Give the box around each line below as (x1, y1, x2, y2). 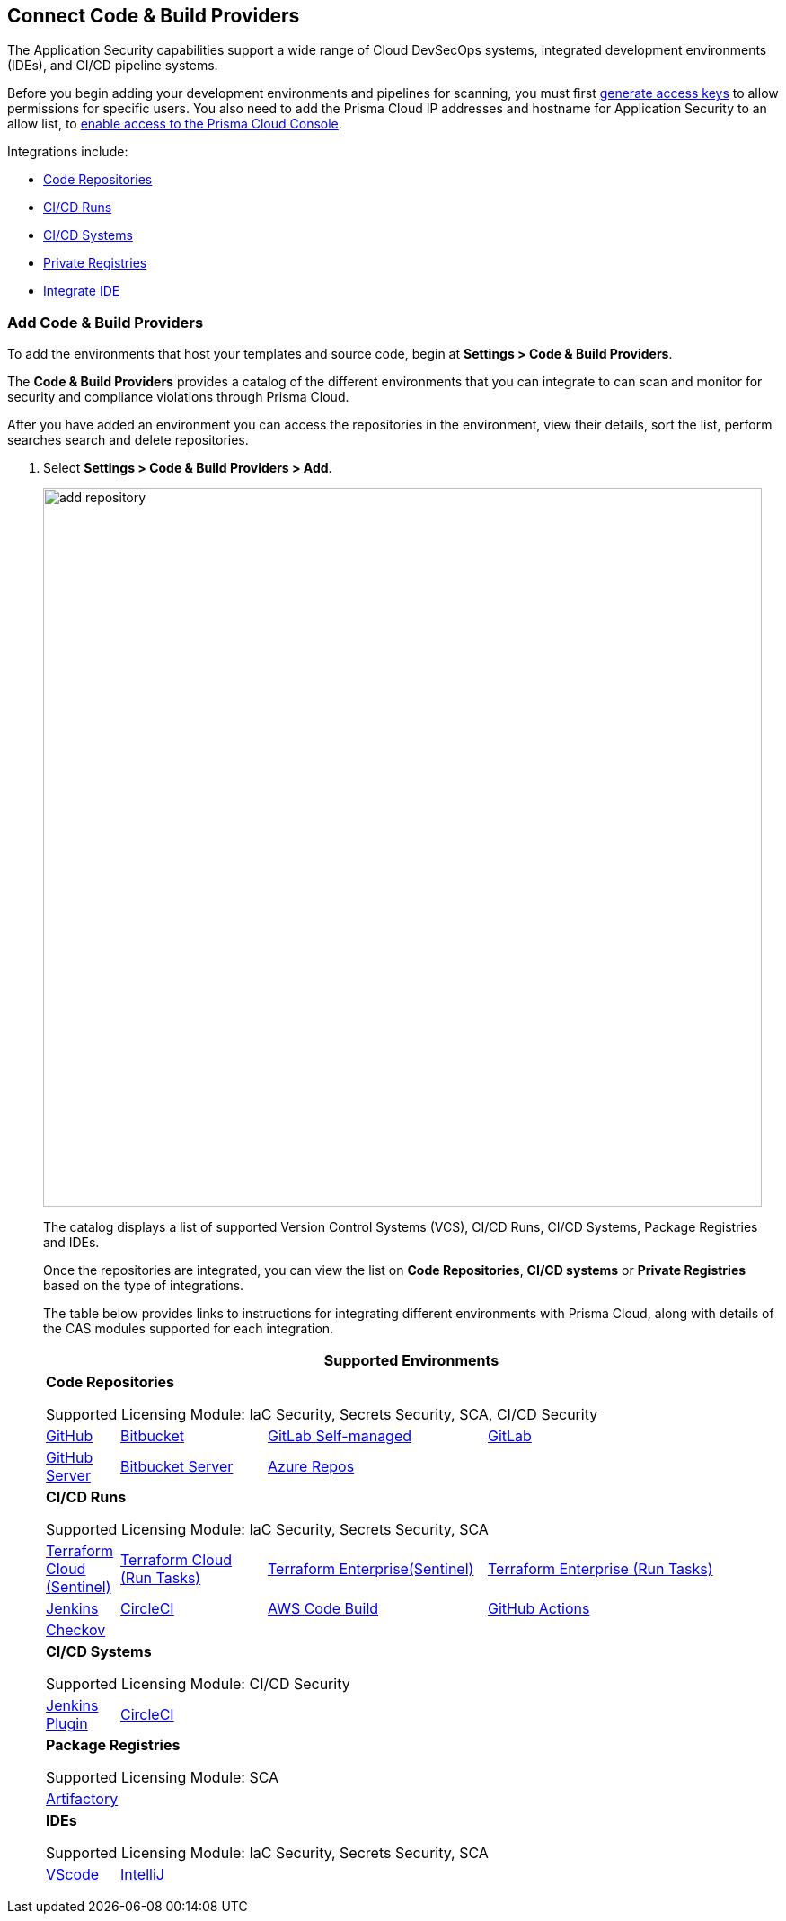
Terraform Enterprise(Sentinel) (268, 1560, 474, 1579)
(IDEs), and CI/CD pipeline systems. (7, 58, 218, 74)
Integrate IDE (43, 283, 120, 299)
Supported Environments (323, 1351, 499, 1370)
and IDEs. (43, 1235, 100, 1251)
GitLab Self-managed (268, 1427, 412, 1446)
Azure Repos (268, 1457, 355, 1476)
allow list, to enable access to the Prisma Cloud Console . (7, 116, 342, 132)
